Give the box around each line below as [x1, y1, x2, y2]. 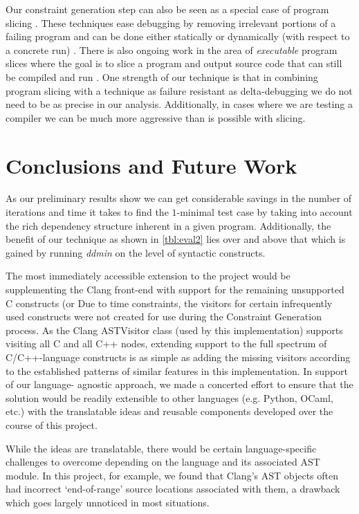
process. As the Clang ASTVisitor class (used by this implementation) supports [6, 322, 343, 337]
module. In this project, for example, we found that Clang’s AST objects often [6, 468, 338, 482]
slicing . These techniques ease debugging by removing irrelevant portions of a [6, 15, 336, 30]
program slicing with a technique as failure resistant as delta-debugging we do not [6, 83, 353, 98]
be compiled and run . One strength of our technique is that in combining [6, 69, 318, 84]
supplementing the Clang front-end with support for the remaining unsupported [6, 282, 344, 297]
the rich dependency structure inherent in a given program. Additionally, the [6, 218, 331, 232]
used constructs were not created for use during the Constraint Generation [6, 309, 322, 324]
